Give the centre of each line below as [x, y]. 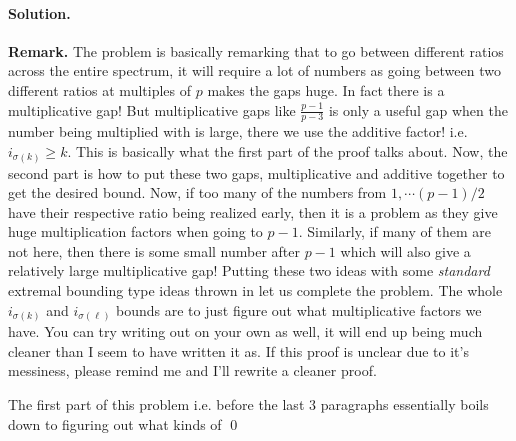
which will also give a [405, 250]
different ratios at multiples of [100, 89]
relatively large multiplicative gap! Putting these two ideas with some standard [249, 270]
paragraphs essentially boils [404, 403]
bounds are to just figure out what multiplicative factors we [299, 309]
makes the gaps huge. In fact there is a [326, 89]
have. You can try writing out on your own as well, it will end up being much [245, 331]
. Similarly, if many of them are [394, 231]
